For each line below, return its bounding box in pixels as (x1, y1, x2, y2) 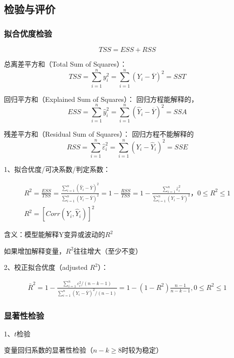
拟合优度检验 (4, 27, 52, 39)
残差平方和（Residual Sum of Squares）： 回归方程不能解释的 (4, 129, 194, 139)
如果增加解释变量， (4, 245, 66, 256)
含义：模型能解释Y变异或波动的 (4, 229, 105, 239)
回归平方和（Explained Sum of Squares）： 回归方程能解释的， (4, 94, 198, 104)
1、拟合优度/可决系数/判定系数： (4, 164, 110, 174)
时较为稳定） (121, 345, 163, 355)
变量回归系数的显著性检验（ (4, 345, 93, 355)
